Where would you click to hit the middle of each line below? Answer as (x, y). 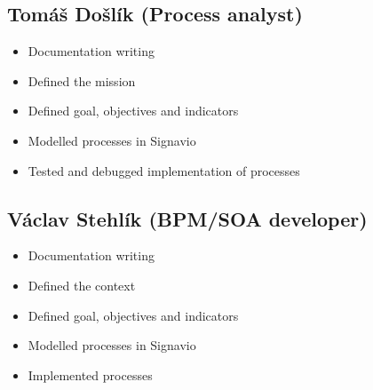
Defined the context (82, 285)
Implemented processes (90, 374)
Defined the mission (82, 80)
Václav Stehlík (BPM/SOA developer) (187, 218)
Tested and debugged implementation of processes (164, 170)
